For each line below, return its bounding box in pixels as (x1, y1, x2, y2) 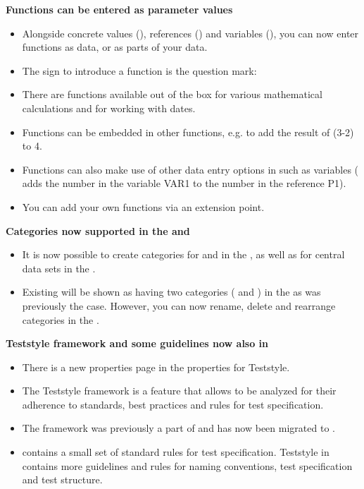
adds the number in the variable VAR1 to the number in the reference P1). (22, 176, 346, 191)
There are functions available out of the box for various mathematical (22, 87, 322, 102)
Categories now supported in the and (6, 223, 190, 238)
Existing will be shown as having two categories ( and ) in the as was (22, 284, 321, 299)
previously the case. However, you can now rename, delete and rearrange (22, 298, 336, 313)
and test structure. (22, 472, 103, 487)
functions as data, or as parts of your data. (22, 40, 208, 54)
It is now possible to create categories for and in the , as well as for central (22, 247, 345, 262)
